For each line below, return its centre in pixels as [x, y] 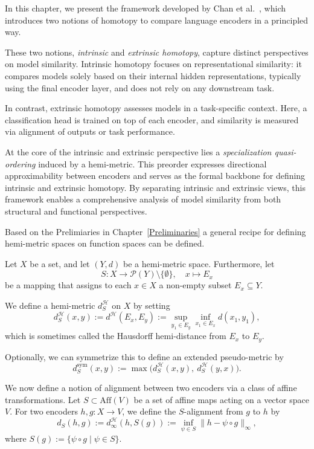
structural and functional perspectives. [76, 211]
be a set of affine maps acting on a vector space [221, 399]
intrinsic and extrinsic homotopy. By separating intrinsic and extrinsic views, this [155, 187]
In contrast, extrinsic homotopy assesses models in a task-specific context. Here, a [156, 108]
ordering [20, 163]
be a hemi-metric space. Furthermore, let [199, 263]
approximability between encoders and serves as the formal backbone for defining [155, 176]
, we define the [149, 411]
